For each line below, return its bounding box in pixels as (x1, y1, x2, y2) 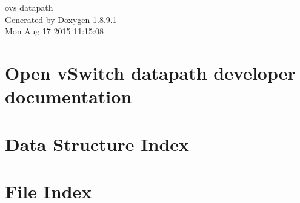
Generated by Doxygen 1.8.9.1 (5, 13, 117, 25)
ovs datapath (5, 1, 53, 13)
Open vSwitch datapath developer (5, 60, 296, 85)
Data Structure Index (5, 131, 190, 156)
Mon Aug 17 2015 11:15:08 (5, 25, 104, 37)
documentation (5, 84, 132, 109)
